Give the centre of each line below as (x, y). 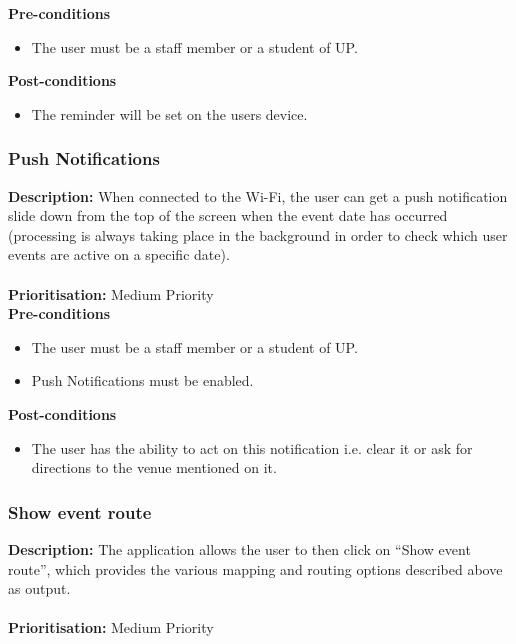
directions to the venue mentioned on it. (154, 467)
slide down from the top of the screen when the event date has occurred (228, 215)
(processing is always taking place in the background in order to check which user (258, 234)
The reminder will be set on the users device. (169, 113)
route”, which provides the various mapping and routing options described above (255, 568)
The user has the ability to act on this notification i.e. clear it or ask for (252, 447)
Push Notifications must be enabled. (142, 380)
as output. (39, 588)
